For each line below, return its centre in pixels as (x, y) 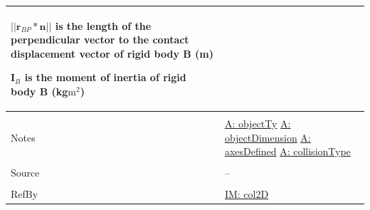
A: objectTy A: (258, 123)
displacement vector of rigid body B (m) (112, 53)
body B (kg (39, 91)
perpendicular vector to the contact (100, 40)
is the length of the (103, 25)
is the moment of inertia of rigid (105, 77)
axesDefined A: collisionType (287, 151)
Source (25, 173)
